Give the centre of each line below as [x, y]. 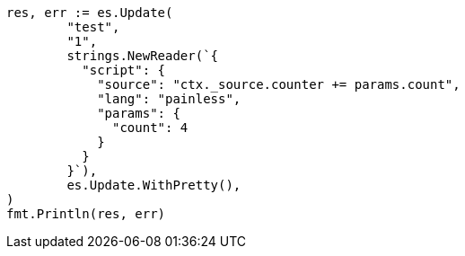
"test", [93, 27]
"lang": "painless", [169, 99]
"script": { [124, 70]
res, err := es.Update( [90, 13]
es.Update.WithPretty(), [154, 185]
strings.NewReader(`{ [143, 56]
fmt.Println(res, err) [86, 214]
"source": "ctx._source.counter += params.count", [279, 84]
